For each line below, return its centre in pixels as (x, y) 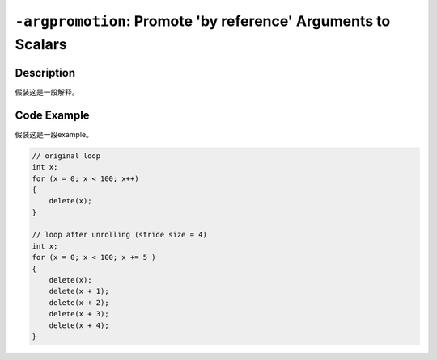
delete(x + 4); (79, 325)
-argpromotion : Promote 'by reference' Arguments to (203, 21)
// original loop (66, 156)
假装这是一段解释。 (47, 92)
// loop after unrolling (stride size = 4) (120, 235)
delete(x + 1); (79, 291)
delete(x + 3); (79, 314)
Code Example (52, 115)
